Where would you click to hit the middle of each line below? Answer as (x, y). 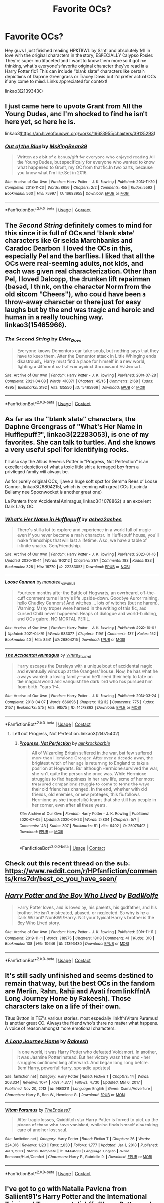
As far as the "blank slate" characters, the (70, 419)
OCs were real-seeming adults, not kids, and (74, 264)
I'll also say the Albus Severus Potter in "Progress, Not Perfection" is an (77, 462)
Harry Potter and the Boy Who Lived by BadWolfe (82, 896)
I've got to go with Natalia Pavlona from (66, 1189)
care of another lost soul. (42, 1130)
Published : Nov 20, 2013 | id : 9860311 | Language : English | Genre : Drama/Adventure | (79, 1089)
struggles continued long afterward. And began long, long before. (83, 1062)
